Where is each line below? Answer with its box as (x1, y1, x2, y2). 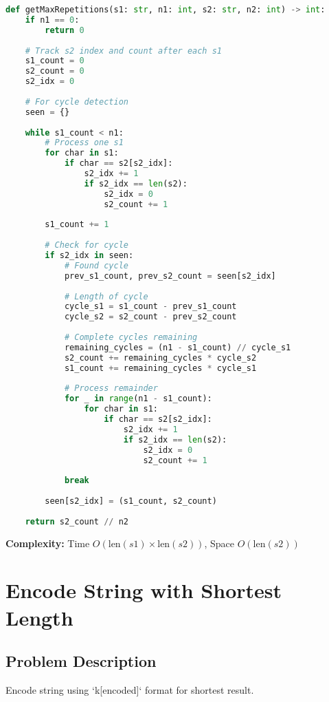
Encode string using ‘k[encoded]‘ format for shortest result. (5, 682, 254, 696)
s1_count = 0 (25, 56, 84, 66)
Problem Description (5, 650, 157, 672)
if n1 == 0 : (25, 14, 80, 25)
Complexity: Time (5, 535, 90, 550)
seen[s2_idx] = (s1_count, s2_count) (45, 496, 217, 506)
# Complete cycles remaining (64, 332, 198, 342)
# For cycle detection (25, 96, 128, 107)
